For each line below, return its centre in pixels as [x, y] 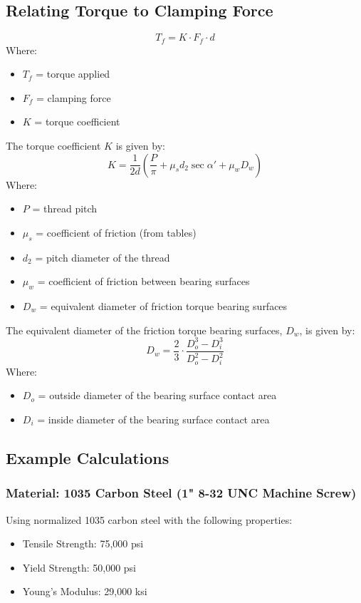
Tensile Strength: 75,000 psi [83, 543]
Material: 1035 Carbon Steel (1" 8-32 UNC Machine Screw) [181, 493]
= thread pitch [65, 208]
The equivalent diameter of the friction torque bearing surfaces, [144, 330]
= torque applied [73, 74]
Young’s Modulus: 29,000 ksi [85, 591]
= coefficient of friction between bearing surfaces [143, 281]
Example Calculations [88, 458]
